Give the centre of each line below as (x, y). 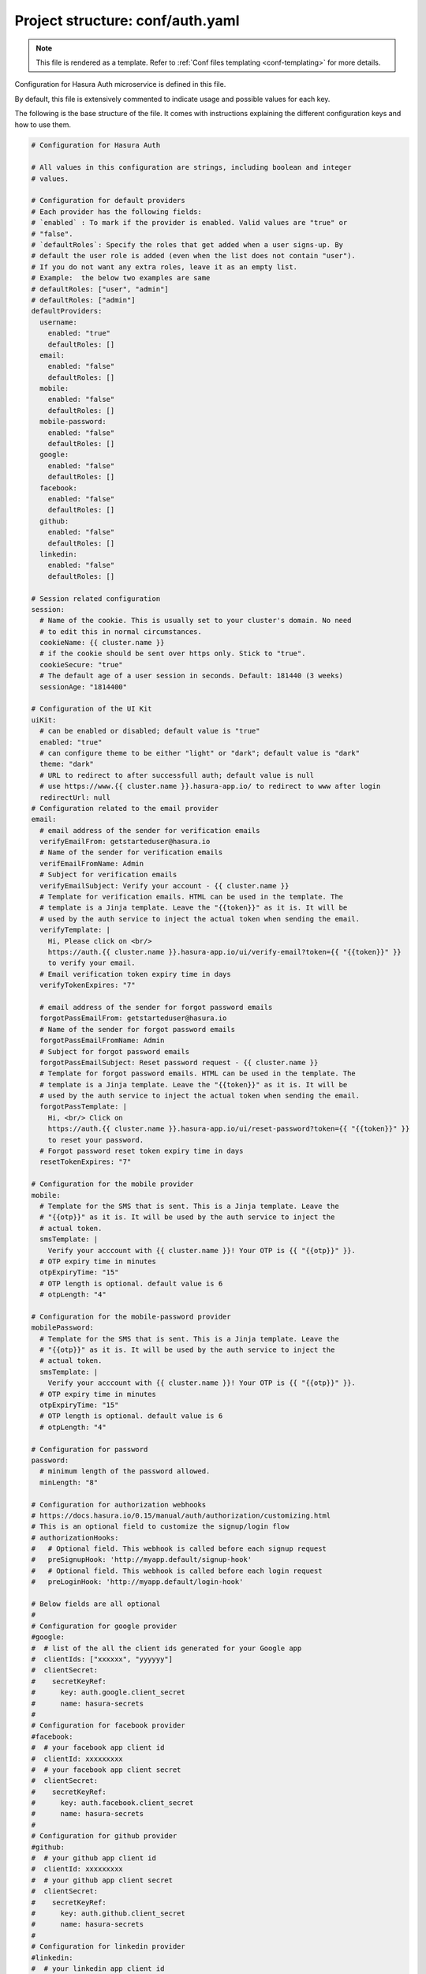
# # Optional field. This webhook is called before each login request (177, 1571)
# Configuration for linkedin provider (108, 1947)
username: (59, 322)
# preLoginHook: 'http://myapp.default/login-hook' (137, 1582)
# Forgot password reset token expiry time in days (142, 1151)
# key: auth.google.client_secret (108, 1693)
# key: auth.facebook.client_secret (112, 1803)
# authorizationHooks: (75, 1537)
